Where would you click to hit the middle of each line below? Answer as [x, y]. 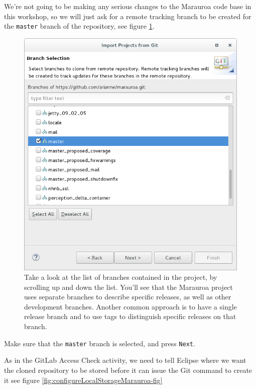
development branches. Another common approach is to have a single [131, 306]
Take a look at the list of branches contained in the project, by [121, 277]
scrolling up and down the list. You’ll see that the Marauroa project [129, 287]
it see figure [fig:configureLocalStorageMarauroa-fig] [83, 380]
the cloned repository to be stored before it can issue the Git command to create [128, 370]
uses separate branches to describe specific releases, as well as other [128, 297]
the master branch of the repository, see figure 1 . [79, 26]
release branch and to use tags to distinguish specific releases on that [130, 316]
